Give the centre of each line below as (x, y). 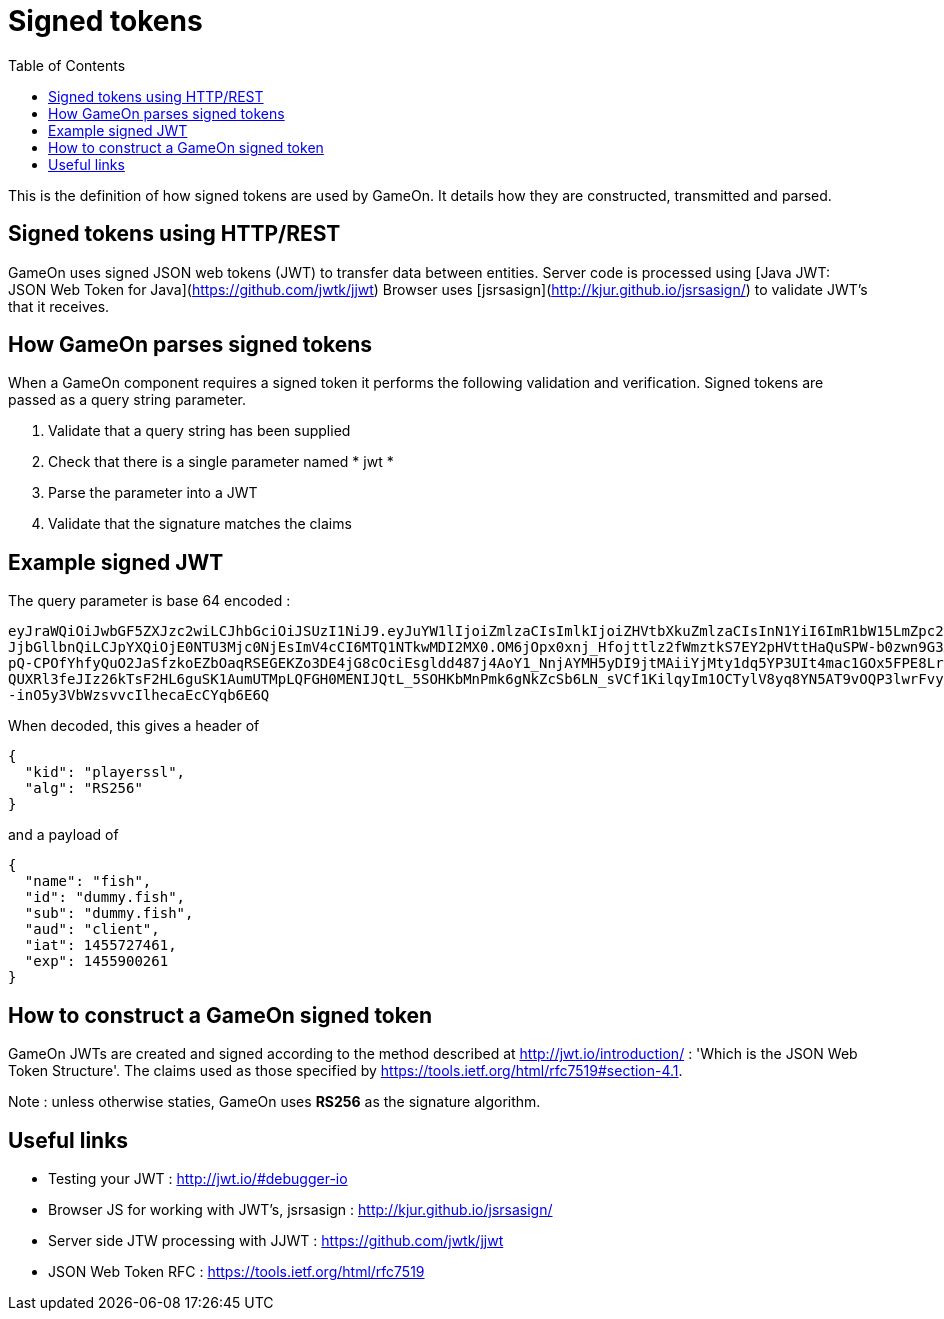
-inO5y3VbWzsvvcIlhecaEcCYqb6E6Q (139, 695)
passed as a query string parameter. (127, 400)
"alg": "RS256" (83, 788)
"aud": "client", (92, 929)
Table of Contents (67, 65)
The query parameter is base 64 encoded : (149, 601)
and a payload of (63, 835)
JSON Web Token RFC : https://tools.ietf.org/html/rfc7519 (236, 1271)
